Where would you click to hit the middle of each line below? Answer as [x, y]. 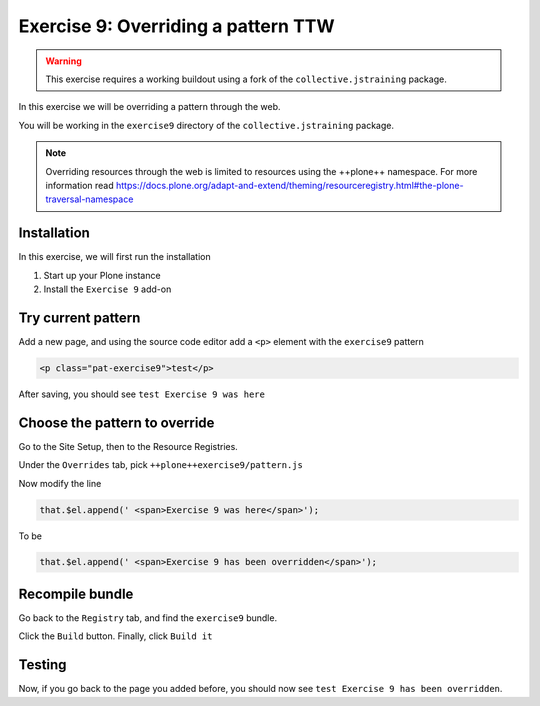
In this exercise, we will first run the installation [115, 257]
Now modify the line [60, 483]
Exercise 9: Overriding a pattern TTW [176, 26]
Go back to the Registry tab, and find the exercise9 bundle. [148, 617]
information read [79, 185]
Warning [63, 61]
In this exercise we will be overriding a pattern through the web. [149, 107]
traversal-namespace [89, 199]
